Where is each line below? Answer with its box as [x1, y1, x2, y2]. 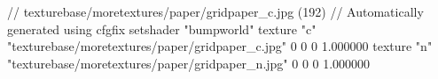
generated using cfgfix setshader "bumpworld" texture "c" [7, 19, 317, 38]
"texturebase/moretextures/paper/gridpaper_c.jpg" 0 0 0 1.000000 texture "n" [7, 37, 433, 55]
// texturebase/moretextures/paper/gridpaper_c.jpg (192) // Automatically [7, 3, 424, 20]
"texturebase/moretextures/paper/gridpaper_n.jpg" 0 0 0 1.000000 [7, 54, 371, 72]
